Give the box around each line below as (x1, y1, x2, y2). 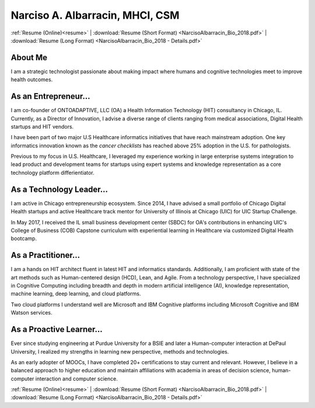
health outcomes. (10, 76, 53, 83)
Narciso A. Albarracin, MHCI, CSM (10, 9, 180, 22)
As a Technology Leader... (10, 184, 108, 194)
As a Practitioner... (10, 250, 80, 260)
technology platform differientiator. (10, 169, 94, 176)
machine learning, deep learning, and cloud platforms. (10, 290, 141, 298)
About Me (10, 53, 48, 63)
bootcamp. (10, 235, 37, 242)
